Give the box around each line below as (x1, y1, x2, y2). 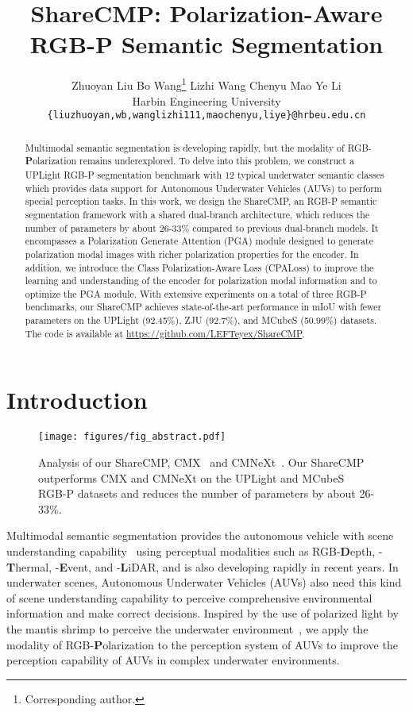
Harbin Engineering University (132, 92, 281, 109)
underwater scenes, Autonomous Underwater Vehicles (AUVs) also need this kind (6, 574, 402, 591)
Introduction (6, 383, 148, 416)
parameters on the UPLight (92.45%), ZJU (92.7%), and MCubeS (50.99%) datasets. (25, 314, 377, 327)
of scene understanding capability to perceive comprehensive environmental (6, 589, 372, 606)
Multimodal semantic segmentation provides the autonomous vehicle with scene (6, 527, 394, 544)
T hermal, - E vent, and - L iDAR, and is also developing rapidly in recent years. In (6, 558, 399, 575)
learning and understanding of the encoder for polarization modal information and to (25, 274, 377, 287)
